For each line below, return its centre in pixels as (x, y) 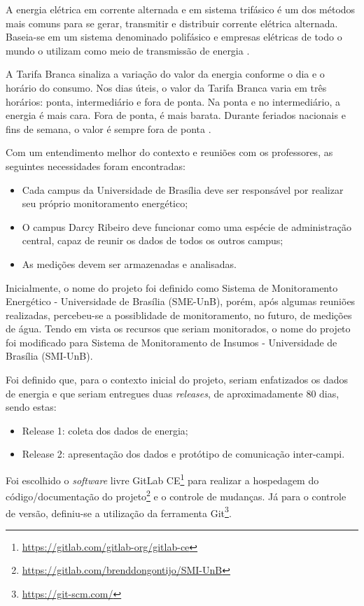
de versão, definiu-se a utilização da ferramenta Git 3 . (119, 512)
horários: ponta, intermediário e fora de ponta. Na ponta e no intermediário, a (173, 101)
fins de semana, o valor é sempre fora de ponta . (108, 128)
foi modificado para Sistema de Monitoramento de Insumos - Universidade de (171, 342)
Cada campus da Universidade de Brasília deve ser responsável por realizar (183, 189)
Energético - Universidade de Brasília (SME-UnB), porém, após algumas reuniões (181, 301)
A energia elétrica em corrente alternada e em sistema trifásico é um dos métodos (181, 9)
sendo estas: (31, 407)
